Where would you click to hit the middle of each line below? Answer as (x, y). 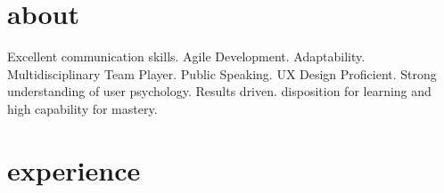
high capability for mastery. (82, 108)
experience (74, 169)
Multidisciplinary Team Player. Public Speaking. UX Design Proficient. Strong (222, 73)
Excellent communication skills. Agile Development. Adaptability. (186, 56)
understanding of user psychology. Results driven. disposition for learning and (219, 91)
